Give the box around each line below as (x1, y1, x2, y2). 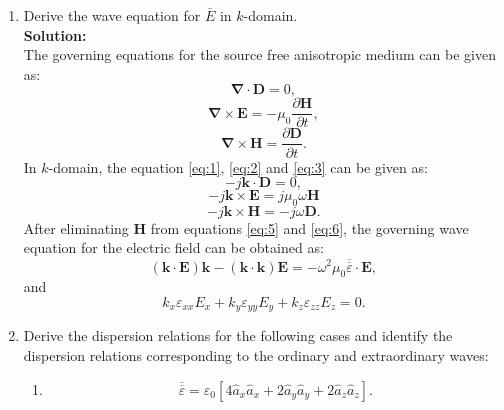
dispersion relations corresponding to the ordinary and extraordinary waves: (23, 344, 489, 365)
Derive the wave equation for (23, 5, 201, 25)
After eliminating (23, 217, 129, 238)
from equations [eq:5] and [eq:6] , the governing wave (150, 217, 469, 238)
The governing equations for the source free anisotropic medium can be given (23, 44, 496, 65)
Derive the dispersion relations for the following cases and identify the (23, 325, 453, 346)
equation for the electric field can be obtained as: (23, 237, 324, 258)
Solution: (23, 24, 87, 45)
